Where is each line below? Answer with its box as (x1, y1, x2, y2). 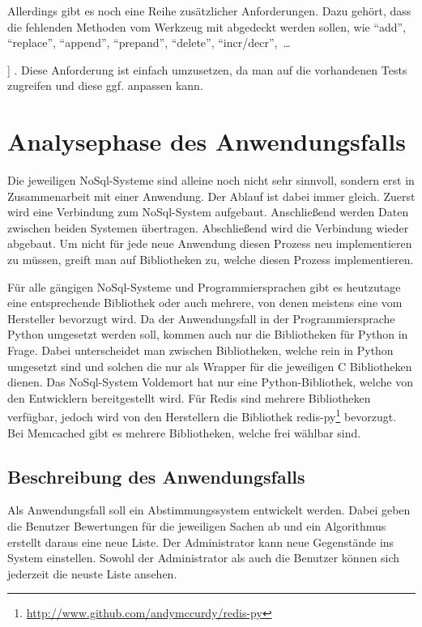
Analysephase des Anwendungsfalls (7, 125, 406, 158)
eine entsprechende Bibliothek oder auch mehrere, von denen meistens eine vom (7, 294, 403, 311)
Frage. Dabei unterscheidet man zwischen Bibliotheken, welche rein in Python (7, 342, 394, 359)
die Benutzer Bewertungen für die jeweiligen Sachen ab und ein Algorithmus (7, 518, 386, 535)
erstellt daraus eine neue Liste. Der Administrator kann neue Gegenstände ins (7, 533, 394, 550)
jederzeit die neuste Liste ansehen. (7, 565, 177, 582)
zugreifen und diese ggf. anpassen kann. (7, 77, 203, 94)
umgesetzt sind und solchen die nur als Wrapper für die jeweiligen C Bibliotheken (7, 357, 412, 374)
